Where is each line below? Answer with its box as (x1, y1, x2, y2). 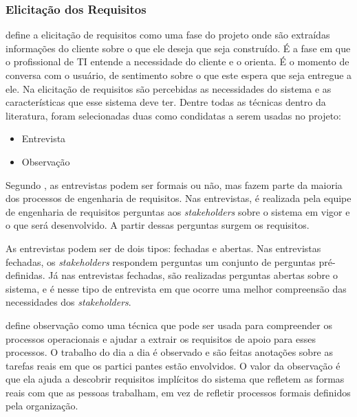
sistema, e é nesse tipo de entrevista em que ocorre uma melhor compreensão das (6, 281, 347, 295)
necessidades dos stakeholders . (6, 295, 131, 309)
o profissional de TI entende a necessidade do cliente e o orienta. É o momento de (6, 54, 349, 69)
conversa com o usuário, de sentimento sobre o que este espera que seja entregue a (6, 68, 352, 82)
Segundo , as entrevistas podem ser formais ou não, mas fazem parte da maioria (6, 177, 343, 192)
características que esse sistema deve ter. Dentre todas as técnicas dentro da (6, 95, 326, 109)
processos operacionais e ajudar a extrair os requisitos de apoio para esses (6, 331, 316, 346)
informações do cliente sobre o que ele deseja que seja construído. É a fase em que (6, 41, 351, 55)
